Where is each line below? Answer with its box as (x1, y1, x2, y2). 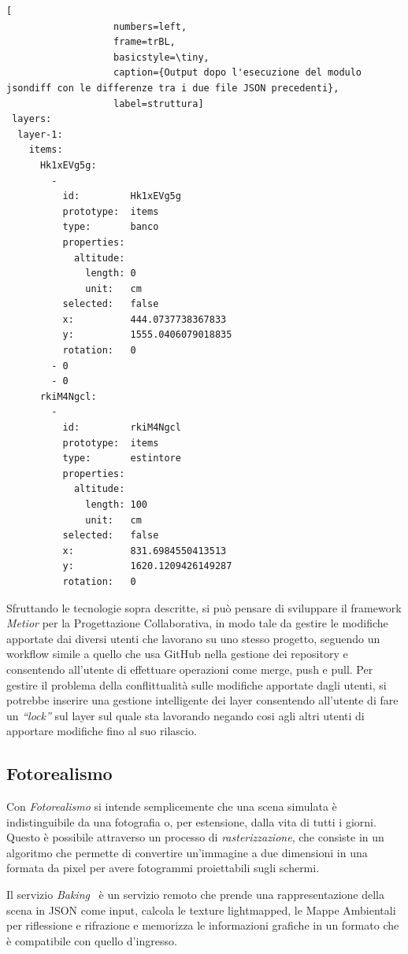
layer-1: (17, 128, 63, 140)
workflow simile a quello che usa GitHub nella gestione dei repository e (6, 645, 348, 662)
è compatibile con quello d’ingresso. (6, 932, 177, 948)
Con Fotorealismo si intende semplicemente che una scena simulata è (6, 798, 337, 815)
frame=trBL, (113, 36, 176, 48)
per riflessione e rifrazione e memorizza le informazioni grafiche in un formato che (6, 917, 399, 934)
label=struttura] (113, 98, 204, 109)
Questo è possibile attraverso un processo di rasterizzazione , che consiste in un (6, 829, 384, 845)
